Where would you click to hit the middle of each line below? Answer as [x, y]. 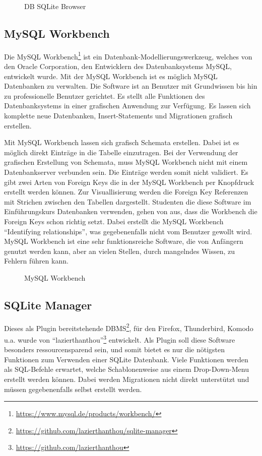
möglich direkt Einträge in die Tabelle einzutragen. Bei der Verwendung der [121, 152]
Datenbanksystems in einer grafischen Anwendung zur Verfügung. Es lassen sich [127, 106]
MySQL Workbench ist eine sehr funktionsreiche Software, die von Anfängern [124, 241]
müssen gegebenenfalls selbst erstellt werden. [73, 389]
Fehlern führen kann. [36, 261]
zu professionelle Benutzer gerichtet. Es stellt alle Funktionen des [105, 95]
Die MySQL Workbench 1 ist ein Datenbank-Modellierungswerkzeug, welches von [128, 55]
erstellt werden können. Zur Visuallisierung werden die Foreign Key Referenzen [126, 192]
